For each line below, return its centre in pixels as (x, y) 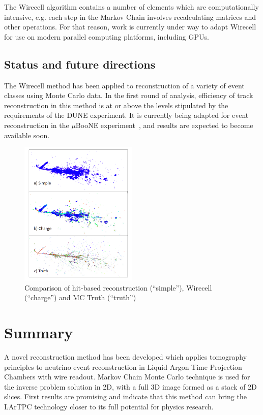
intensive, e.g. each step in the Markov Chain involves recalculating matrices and (130, 17)
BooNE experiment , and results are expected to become (164, 125)
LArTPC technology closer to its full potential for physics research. (109, 407)
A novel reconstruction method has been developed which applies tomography (126, 357)
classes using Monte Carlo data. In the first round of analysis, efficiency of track (129, 95)
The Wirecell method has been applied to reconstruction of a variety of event (124, 85)
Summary (39, 332)
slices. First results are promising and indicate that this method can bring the (125, 396)
